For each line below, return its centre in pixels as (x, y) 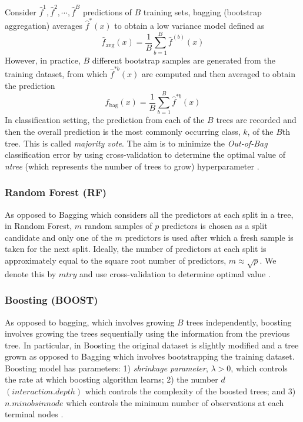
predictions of (107, 11)
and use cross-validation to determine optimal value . (175, 273)
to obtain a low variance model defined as (189, 26)
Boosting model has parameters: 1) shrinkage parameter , (106, 368)
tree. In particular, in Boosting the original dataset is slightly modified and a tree (152, 345)
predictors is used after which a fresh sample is (209, 237)
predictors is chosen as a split (214, 226)
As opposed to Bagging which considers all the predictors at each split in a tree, (149, 214)
